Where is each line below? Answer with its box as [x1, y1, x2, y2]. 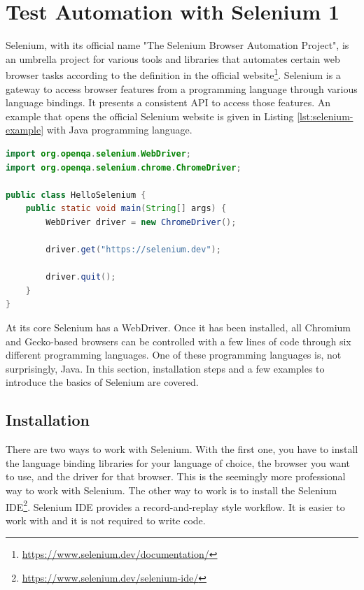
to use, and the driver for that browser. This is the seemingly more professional [6, 469, 346, 484]
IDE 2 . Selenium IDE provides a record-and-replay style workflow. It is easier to [6, 497, 345, 514]
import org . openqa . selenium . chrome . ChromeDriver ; [6, 162, 241, 173]
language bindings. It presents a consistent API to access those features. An [6, 95, 331, 110]
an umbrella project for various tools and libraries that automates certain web [6, 51, 340, 66]
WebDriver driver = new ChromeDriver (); [45, 217, 237, 227]
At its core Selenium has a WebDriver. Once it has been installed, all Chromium [6, 320, 351, 335]
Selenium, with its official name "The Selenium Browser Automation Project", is [6, 38, 349, 52]
